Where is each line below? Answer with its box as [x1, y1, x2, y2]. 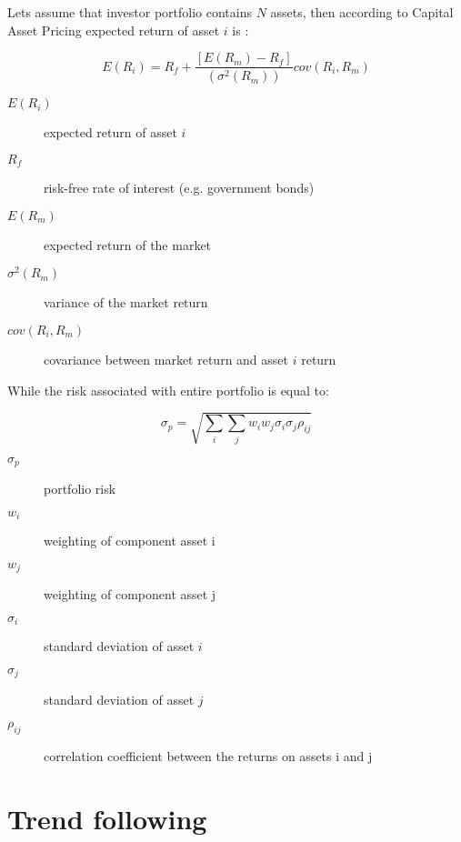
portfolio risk [44, 479, 116, 498]
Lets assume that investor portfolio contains [7, 3, 252, 21]
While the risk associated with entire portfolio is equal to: [7, 380, 329, 399]
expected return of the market [44, 235, 212, 254]
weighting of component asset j [44, 585, 216, 604]
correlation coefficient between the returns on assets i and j [44, 746, 373, 765]
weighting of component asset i [44, 531, 215, 550]
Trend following [7, 799, 207, 837]
